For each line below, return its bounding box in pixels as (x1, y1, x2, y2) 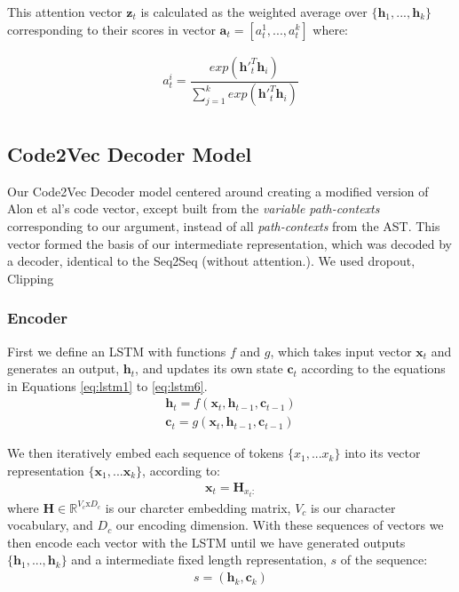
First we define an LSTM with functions (7, 341, 226, 360)
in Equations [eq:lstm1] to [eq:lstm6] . (7, 376, 208, 395)
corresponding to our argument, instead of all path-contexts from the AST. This (7, 216, 440, 235)
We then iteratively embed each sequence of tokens (7, 444, 284, 462)
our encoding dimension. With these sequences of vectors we (115, 516, 444, 534)
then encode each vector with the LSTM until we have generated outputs (7, 532, 406, 551)
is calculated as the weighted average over (140, 3, 368, 20)
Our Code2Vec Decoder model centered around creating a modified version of (7, 181, 429, 200)
